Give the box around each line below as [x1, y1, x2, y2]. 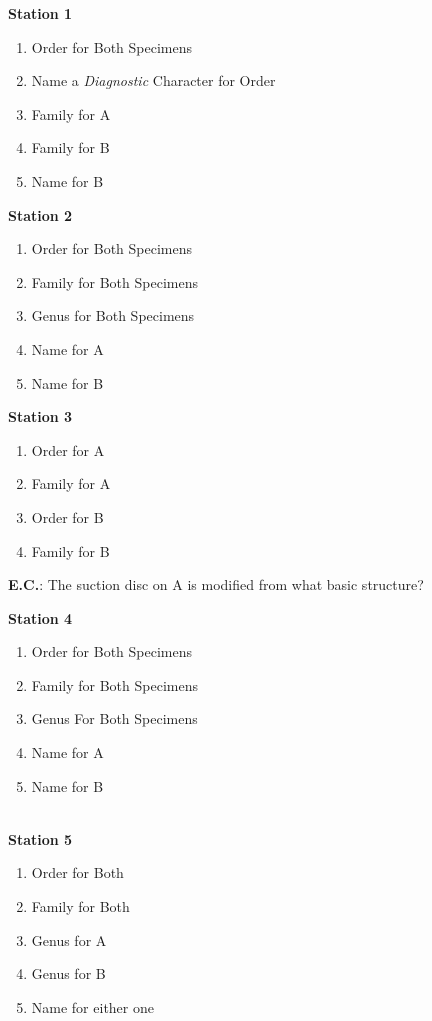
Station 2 [8, 204, 73, 225]
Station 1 [8, 3, 73, 23]
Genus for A [31, 929, 107, 950]
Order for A [31, 439, 105, 460]
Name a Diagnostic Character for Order [31, 70, 276, 91]
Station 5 [8, 828, 73, 849]
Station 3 [8, 406, 73, 427]
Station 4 [8, 607, 73, 628]
